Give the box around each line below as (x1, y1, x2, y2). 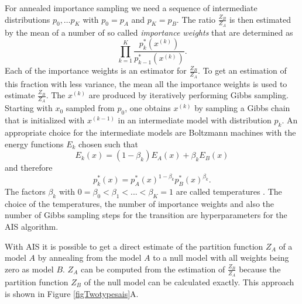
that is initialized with (5, 114, 85, 126)
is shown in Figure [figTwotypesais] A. (5, 287, 139, 299)
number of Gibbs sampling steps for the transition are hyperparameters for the (5, 209, 287, 221)
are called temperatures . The (176, 185, 282, 198)
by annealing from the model (37, 251, 142, 264)
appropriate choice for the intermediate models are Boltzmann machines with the (5, 126, 296, 138)
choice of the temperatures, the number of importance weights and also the (5, 197, 274, 209)
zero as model (5, 262, 54, 275)
